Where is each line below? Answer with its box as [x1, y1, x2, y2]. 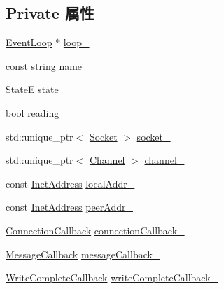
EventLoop [6, 35, 52, 50]
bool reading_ [6, 105, 66, 120]
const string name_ [6, 58, 90, 73]
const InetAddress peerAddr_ [6, 199, 133, 214]
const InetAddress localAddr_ [6, 176, 135, 190]
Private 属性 [6, 2, 94, 24]
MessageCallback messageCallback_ [6, 246, 160, 261]
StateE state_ [6, 82, 66, 97]
